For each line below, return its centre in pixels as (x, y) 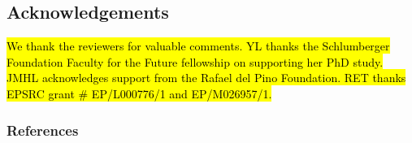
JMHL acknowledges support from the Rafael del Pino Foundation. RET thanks (206, 78)
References (43, 130)
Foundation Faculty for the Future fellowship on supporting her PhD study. (195, 61)
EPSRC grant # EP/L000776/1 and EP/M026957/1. (139, 93)
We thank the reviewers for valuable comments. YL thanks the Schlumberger (198, 46)
